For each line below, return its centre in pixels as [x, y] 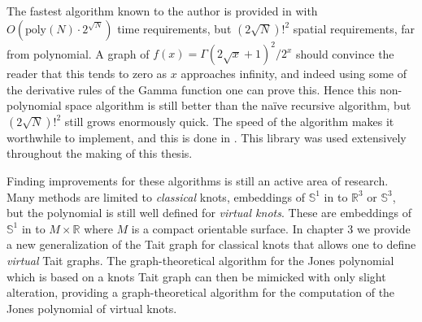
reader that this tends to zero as [87, 74]
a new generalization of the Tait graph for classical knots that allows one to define [211, 244]
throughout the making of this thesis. [100, 153]
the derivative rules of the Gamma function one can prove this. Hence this [191, 89]
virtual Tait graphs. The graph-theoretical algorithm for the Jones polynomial [200, 261]
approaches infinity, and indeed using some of [294, 74]
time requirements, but [174, 28]
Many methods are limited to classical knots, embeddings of [156, 196]
